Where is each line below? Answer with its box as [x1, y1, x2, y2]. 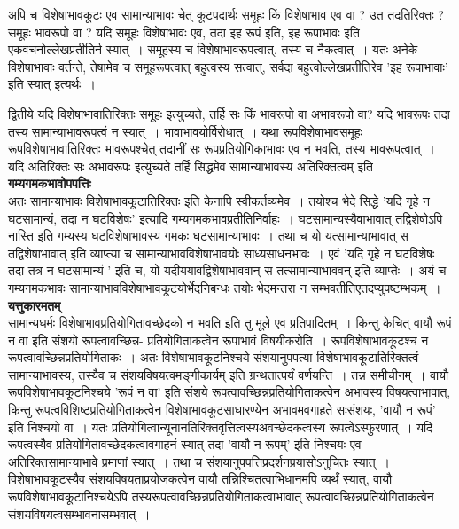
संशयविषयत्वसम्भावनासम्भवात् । [8, 504, 151, 523]
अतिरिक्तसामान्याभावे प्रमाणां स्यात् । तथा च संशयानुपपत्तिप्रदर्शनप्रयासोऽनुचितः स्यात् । [8, 452, 391, 470]
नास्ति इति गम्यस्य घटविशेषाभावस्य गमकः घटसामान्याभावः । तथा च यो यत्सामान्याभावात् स [8, 226, 408, 245]
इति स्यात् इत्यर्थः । [8, 75, 96, 93]
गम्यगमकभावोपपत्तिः [8, 174, 91, 193]
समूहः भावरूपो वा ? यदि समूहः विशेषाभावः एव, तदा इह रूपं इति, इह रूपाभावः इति [8, 22, 360, 41]
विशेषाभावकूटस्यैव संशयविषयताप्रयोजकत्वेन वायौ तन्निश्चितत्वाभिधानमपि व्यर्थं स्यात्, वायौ [8, 470, 393, 488]
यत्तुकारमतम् [8, 296, 61, 314]
